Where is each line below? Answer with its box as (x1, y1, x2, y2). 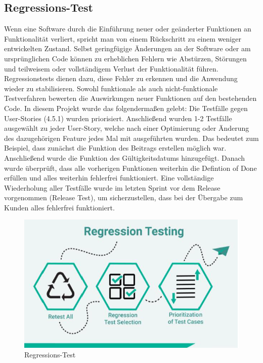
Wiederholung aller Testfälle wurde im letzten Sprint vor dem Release (4, 182, 221, 193)
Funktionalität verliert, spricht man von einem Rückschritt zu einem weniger (4, 33, 241, 44)
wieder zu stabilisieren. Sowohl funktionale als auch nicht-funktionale (4, 83, 218, 93)
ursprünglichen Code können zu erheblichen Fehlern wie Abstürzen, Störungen (4, 53, 247, 63)
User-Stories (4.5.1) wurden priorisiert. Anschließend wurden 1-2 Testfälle (4, 113, 232, 123)
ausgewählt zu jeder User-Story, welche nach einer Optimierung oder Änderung (4, 123, 249, 133)
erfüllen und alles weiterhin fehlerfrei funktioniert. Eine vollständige (4, 172, 214, 183)
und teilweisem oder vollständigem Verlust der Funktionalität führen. (4, 63, 218, 74)
